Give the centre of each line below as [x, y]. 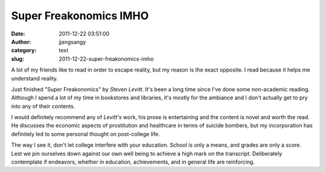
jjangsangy [72, 41]
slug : [18, 59]
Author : [21, 41]
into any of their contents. [43, 106]
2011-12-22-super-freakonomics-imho [106, 59]
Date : [18, 34]
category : [24, 51]
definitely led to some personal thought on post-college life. [85, 134]
